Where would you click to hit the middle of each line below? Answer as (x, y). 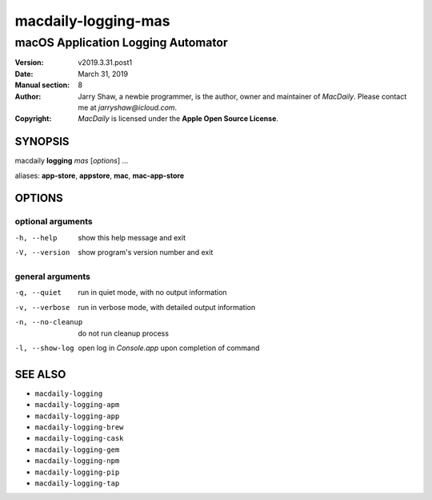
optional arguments (54, 222)
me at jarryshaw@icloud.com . (128, 107)
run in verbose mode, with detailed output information (167, 307)
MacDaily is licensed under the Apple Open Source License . (178, 119)
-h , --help (36, 238)
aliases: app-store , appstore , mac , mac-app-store (100, 175)
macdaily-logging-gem (77, 450)
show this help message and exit (132, 237)
